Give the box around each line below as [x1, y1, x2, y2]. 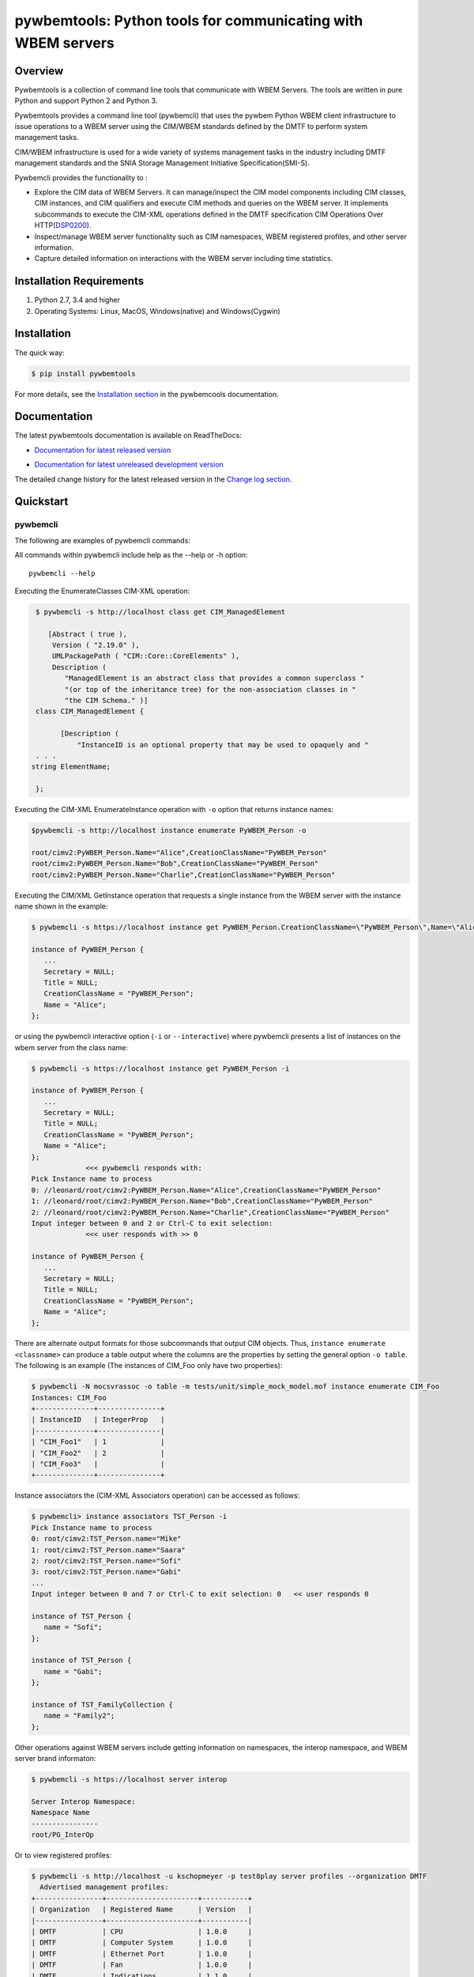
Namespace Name [31, 1808, 90, 1817]
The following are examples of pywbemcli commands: [14, 535, 191, 545]
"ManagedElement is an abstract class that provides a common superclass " [64, 674, 365, 683]
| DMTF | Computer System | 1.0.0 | [31, 1938, 253, 1947]
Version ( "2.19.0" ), [51, 641, 140, 650]
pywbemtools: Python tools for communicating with [14, 12, 363, 29]
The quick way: [14, 348, 65, 357]
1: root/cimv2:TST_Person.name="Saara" [31, 1545, 186, 1554]
